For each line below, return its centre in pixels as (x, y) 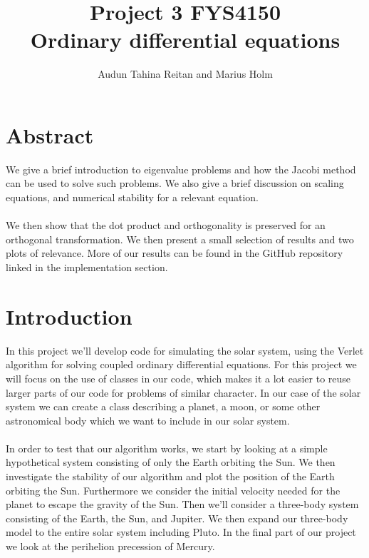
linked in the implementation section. (87, 267)
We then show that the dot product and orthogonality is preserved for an (166, 225)
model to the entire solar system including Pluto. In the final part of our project (181, 532)
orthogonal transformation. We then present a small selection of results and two (180, 239)
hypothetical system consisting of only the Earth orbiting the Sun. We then (171, 462)
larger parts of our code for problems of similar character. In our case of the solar (183, 392)
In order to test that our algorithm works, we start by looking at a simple (167, 448)
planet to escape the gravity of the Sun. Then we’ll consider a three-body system (182, 504)
